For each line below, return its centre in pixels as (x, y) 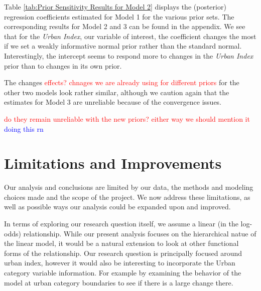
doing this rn (24, 128)
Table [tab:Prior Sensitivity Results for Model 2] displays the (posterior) (115, 7)
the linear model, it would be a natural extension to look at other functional (121, 243)
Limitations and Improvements (113, 163)
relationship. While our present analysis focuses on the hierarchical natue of (140, 233)
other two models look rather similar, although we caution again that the (117, 92)
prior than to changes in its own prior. (63, 65)
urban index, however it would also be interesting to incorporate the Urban (120, 263)
